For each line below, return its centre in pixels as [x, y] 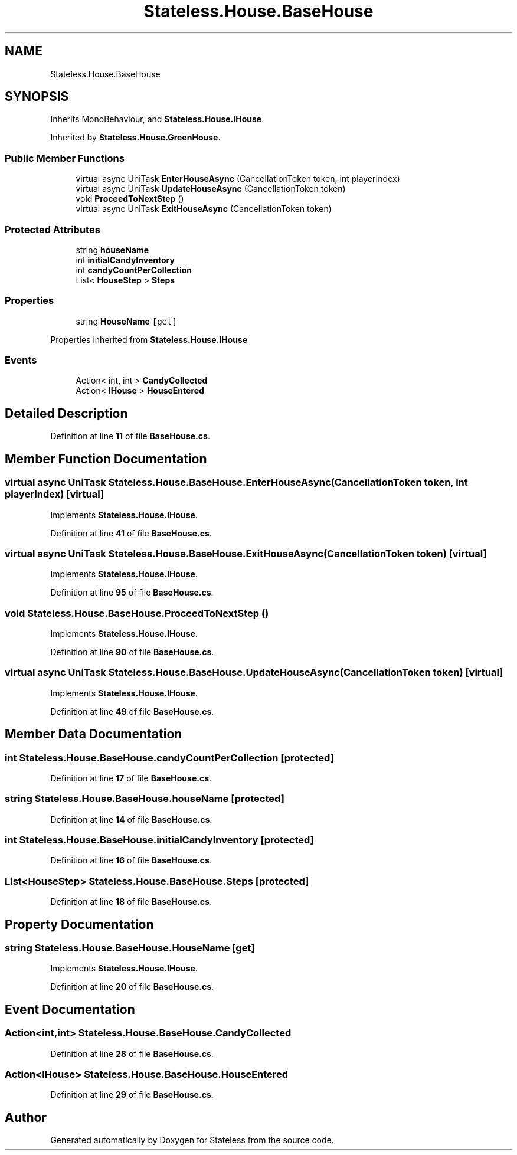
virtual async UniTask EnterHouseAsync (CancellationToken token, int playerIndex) [238, 179]
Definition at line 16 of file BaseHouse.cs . [131, 860]
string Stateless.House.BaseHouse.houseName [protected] [145, 799]
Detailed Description [66, 413]
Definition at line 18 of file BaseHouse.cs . [131, 902]
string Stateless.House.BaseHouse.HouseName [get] [130, 948]
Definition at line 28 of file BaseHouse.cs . [132, 1053]
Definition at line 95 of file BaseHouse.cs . [132, 593]
